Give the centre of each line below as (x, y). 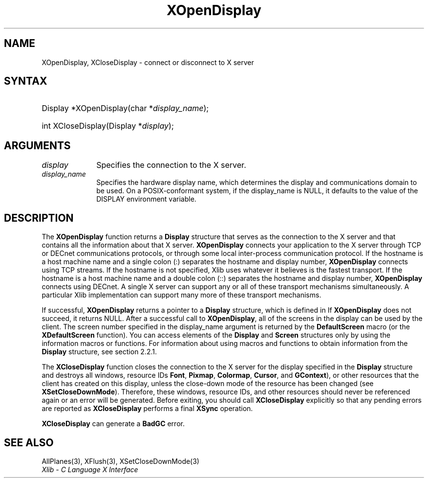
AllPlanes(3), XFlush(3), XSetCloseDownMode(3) (120, 461)
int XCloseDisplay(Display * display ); (108, 126)
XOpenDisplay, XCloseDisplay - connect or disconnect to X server (148, 62)
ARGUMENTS (37, 145)
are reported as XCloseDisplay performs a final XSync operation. (147, 409)
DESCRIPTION (39, 218)
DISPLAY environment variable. (146, 199)
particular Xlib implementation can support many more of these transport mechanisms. (182, 295)
